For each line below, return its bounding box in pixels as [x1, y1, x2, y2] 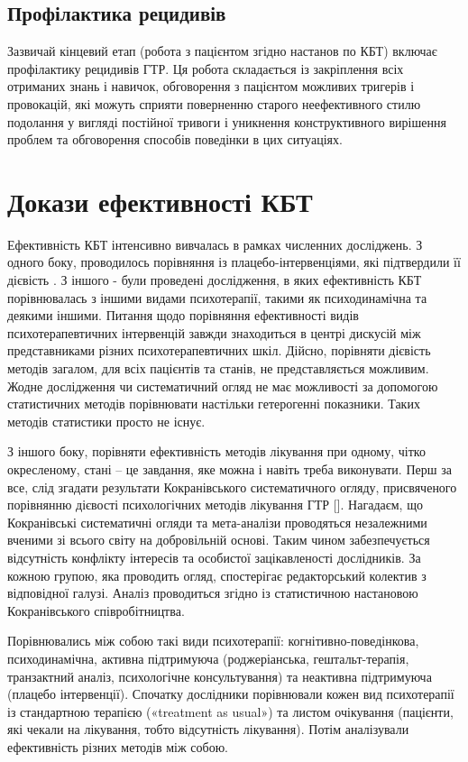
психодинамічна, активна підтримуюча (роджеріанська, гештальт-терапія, [7, 648, 409, 667]
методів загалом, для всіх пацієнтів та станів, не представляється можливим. [7, 359, 429, 378]
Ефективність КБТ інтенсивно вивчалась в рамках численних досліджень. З [7, 234, 423, 253]
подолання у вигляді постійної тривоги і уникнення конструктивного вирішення [7, 112, 446, 131]
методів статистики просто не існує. [7, 411, 206, 430]
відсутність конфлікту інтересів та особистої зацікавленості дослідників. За [7, 547, 421, 566]
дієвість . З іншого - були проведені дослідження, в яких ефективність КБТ [7, 271, 422, 289]
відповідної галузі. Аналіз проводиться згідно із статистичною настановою [7, 583, 418, 602]
